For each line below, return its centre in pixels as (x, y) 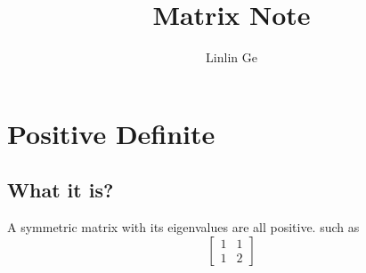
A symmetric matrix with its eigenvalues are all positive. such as (183, 227)
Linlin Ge (232, 57)
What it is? (61, 190)
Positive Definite (111, 133)
